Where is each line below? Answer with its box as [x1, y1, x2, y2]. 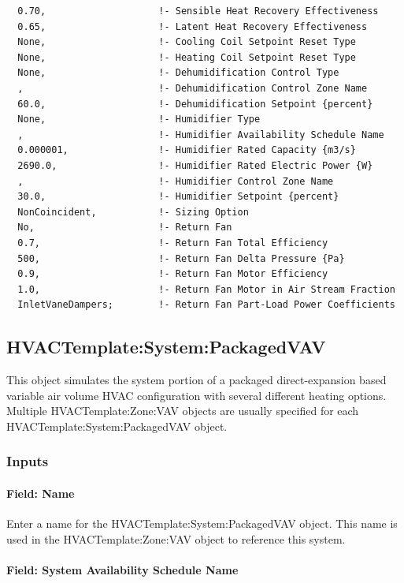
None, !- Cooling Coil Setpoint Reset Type [17, 36, 356, 48]
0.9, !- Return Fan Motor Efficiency [17, 268, 328, 280]
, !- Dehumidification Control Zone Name [17, 82, 368, 94]
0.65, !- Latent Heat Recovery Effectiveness [17, 21, 368, 32]
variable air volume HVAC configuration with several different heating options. [6, 387, 387, 403]
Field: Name [6, 484, 75, 501]
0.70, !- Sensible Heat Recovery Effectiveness [17, 6, 379, 17]
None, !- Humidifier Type [17, 114, 261, 125]
